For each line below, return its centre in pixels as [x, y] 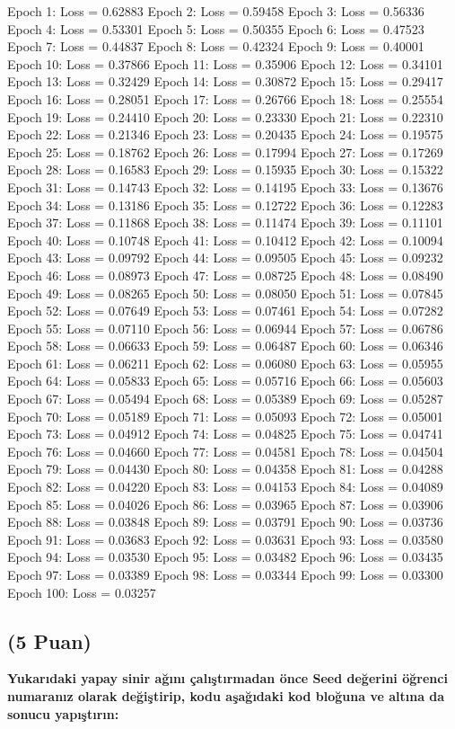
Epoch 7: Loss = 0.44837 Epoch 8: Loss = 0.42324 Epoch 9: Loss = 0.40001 [216, 46]
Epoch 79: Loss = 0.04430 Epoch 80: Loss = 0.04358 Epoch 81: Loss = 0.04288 [225, 469]
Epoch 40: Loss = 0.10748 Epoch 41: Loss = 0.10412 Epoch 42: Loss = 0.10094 [225, 240]
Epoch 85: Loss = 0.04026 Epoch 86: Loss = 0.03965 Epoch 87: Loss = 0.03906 [225, 504]
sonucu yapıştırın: [63, 713]
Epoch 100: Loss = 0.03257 [82, 592]
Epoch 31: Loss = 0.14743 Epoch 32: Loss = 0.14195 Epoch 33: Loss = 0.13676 [225, 187]
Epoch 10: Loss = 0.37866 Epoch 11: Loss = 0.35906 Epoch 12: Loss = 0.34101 [225, 63]
